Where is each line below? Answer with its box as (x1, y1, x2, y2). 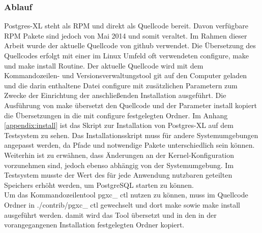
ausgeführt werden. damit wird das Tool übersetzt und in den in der (4, 209, 217, 220)
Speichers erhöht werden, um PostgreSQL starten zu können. (4, 179, 194, 190)
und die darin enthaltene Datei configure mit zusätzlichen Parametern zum (4, 80, 238, 90)
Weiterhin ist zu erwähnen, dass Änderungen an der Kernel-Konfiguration (4, 149, 235, 160)
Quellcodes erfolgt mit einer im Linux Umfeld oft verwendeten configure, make (4, 50, 249, 60)
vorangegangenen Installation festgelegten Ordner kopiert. (4, 219, 185, 230)
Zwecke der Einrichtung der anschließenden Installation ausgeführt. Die (4, 90, 226, 101)
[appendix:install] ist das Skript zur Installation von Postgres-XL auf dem (4, 120, 234, 130)
